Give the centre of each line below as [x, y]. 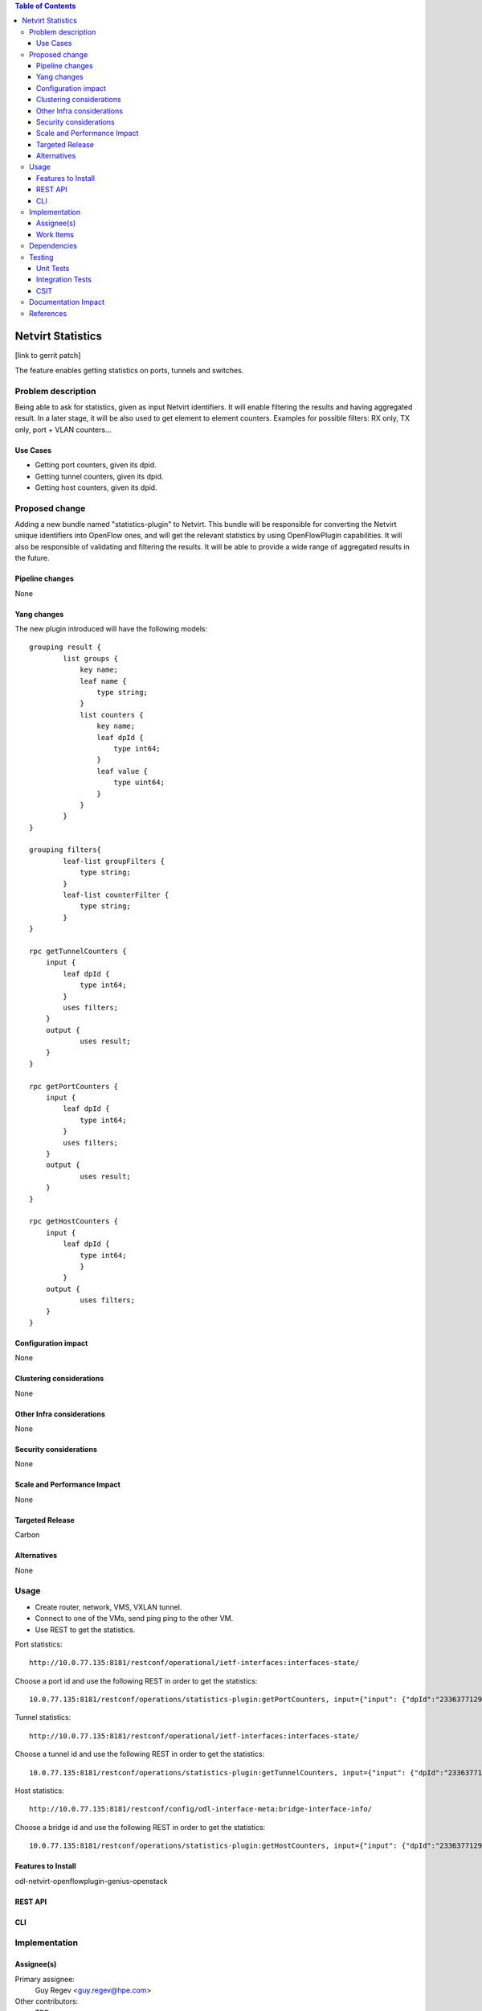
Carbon [27, 1535]
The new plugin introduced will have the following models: [111, 629]
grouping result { [65, 647]
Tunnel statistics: [43, 1717]
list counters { [112, 715]
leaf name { [103, 681]
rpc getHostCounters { [74, 1221]
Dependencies [53, 246]
